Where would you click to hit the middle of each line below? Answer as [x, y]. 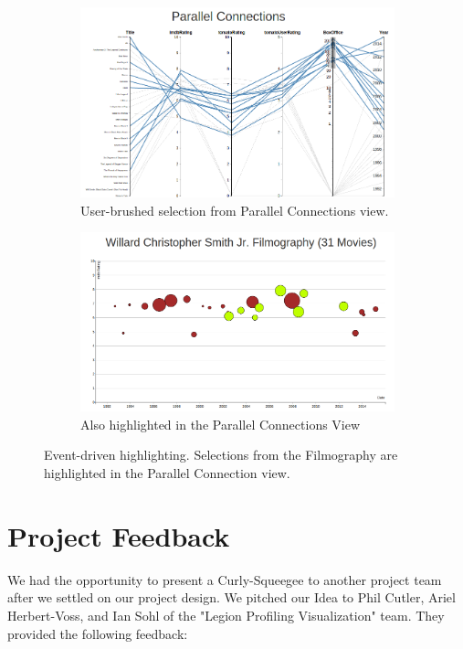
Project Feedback [119, 535]
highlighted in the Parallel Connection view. [167, 473]
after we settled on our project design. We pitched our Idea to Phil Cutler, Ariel [231, 597]
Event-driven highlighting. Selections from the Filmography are [221, 455]
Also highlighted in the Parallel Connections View [221, 424]
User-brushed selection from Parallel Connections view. [235, 210]
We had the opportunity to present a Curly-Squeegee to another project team [225, 579]
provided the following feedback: [98, 633]
